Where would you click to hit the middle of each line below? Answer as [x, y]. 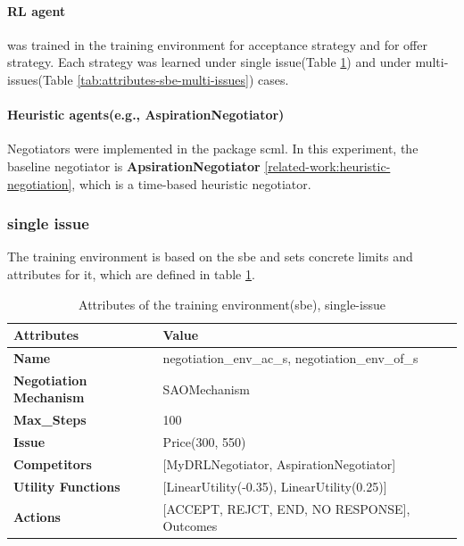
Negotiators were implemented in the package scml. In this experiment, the [213, 149]
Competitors [53, 463]
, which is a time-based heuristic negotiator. [191, 183]
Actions [37, 517]
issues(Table [40, 79]
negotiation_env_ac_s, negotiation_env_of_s [290, 358]
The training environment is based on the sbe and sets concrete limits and [210, 256]
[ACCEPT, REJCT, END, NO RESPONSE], [286, 508]
